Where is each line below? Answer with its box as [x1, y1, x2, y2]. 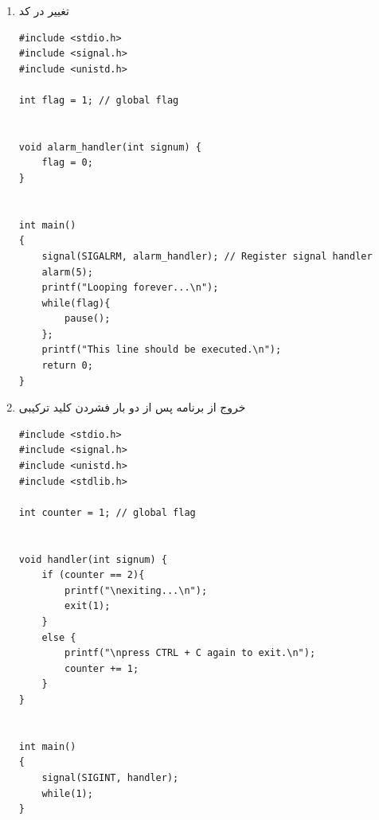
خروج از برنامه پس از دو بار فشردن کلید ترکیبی [18, 399, 246, 416]
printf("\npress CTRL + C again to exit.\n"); [64, 647, 316, 659]
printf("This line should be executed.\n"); [41, 344, 282, 356]
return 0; [41, 360, 93, 372]
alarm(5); [41, 266, 93, 278]
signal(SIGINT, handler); [41, 771, 179, 783]
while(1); [41, 787, 93, 799]
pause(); [64, 313, 111, 325]
